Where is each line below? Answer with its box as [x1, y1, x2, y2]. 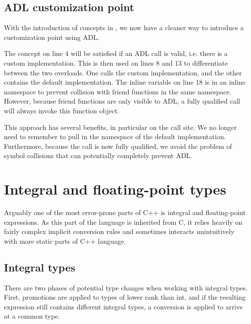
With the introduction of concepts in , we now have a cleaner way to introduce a [4, 22, 244, 33]
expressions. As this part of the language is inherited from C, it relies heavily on [4, 216, 243, 227]
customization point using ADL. [4, 32, 100, 42]
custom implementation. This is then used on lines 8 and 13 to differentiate [4, 57, 228, 68]
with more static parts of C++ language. [4, 235, 126, 246]
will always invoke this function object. [4, 105, 119, 115]
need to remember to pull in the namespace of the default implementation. [4, 131, 226, 142]
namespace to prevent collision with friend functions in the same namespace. [4, 86, 232, 96]
